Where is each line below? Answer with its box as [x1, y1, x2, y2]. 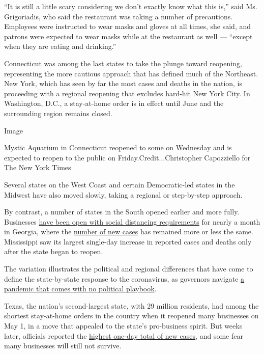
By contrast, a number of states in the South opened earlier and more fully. [4, 206, 240, 217]
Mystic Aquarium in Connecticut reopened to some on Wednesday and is [4, 142, 232, 153]
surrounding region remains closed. [4, 107, 112, 118]
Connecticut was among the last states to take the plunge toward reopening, [4, 58, 242, 68]
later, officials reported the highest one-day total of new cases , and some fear [4, 330, 243, 341]
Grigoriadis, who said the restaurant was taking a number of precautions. [4, 11, 233, 21]
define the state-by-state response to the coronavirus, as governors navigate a [4, 273, 245, 284]
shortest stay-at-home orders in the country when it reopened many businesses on [4, 310, 259, 321]
